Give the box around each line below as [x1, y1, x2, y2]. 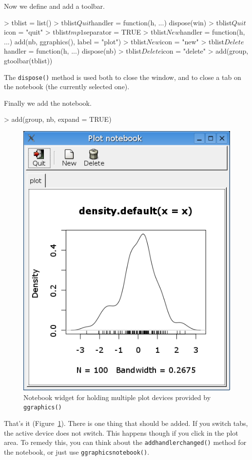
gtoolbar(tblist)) [4, 55, 53, 65]
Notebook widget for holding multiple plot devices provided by [23, 392, 211, 402]
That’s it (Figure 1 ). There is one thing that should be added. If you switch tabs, [4, 418, 248, 428]
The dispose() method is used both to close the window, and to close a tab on [4, 72, 241, 82]
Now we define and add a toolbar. [4, 1, 105, 11]
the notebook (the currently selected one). [4, 81, 130, 92]
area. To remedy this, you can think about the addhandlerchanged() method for [4, 437, 247, 447]
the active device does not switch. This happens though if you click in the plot [4, 427, 238, 438]
